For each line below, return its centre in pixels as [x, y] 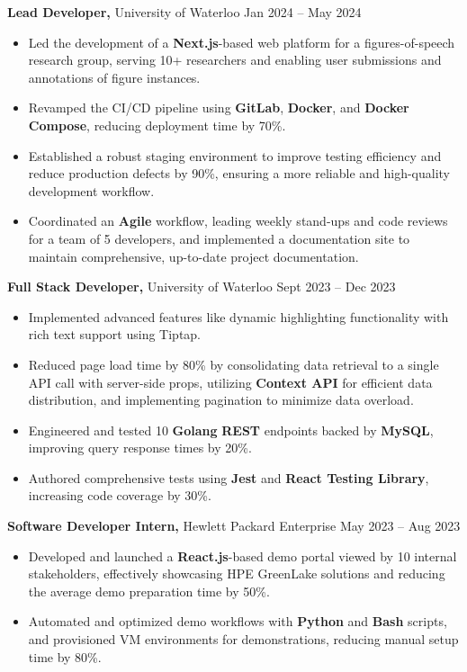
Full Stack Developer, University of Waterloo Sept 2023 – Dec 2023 [202, 287]
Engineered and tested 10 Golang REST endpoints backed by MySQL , [231, 430]
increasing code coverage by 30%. [120, 495]
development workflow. [91, 190]
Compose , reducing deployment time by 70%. [157, 125]
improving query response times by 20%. [140, 448]
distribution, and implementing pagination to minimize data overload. [221, 400]
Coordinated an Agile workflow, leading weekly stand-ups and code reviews [238, 221]
